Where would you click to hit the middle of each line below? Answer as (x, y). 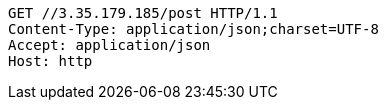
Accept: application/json (109, 45)
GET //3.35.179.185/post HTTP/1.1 (143, 13)
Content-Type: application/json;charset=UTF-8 (193, 29)
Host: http (50, 61)
